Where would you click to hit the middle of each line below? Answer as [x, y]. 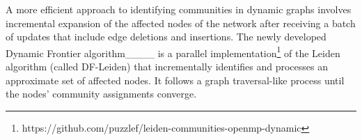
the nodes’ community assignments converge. [101, 94]
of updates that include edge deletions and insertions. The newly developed [166, 37]
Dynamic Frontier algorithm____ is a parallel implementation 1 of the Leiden [173, 52]
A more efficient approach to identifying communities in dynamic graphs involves [179, 9]
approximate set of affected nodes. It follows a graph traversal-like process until [175, 80]
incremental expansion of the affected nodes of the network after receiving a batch [181, 23]
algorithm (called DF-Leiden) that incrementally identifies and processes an [167, 67]
